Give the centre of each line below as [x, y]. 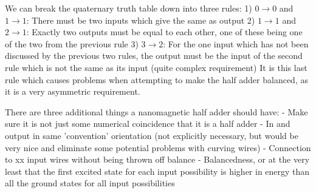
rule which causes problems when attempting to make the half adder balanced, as [156, 79]
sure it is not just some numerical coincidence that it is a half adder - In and [148, 124]
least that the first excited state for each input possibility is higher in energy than [157, 171]
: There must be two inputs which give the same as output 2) [141, 20]
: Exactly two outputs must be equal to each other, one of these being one [164, 32]
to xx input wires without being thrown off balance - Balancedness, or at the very [157, 159]
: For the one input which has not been [236, 43]
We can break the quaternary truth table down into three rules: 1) [129, 8]
